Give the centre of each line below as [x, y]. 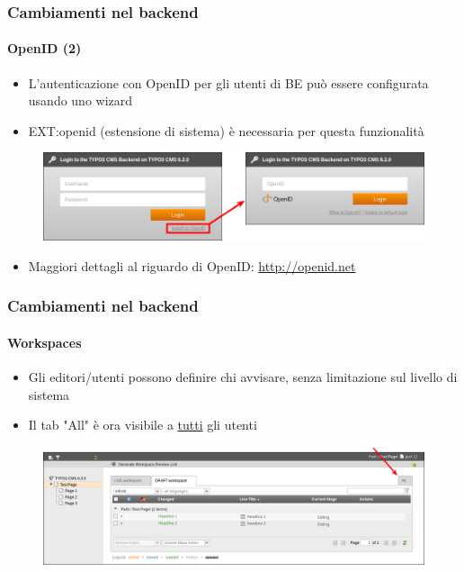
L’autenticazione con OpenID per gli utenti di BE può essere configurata [228, 82]
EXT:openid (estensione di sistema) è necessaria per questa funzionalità [226, 130]
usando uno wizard [80, 100]
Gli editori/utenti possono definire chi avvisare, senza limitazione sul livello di [243, 376]
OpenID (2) [45, 48]
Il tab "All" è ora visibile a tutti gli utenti [143, 425]
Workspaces [45, 342]
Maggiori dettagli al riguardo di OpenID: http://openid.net [192, 265]
